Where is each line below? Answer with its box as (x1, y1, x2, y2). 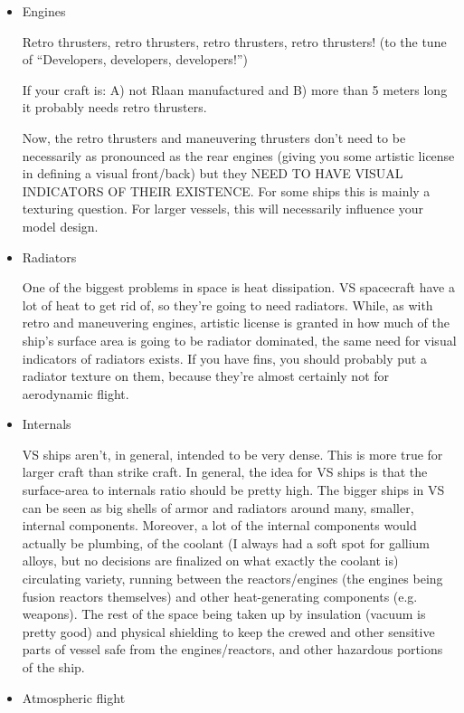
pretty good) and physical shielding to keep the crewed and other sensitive (22, 622, 435, 641)
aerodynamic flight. (22, 384, 129, 403)
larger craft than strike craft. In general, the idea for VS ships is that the (22, 462, 428, 481)
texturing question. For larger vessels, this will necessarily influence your (22, 199, 423, 218)
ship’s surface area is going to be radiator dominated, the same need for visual (22, 330, 457, 349)
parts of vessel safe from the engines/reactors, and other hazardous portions (22, 640, 443, 659)
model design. (22, 216, 99, 235)
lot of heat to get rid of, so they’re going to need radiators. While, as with (22, 295, 433, 314)
